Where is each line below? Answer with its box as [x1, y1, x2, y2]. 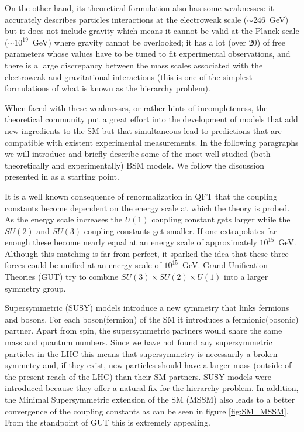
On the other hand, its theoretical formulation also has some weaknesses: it [5, 2, 274, 13]
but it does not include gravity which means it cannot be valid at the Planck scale [5, 25, 299, 37]
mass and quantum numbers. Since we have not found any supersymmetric [5, 336, 272, 348]
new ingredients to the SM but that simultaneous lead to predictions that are [5, 124, 282, 136]
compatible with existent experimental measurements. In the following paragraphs [5, 136, 299, 148]
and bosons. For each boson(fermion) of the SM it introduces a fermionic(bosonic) [5, 313, 299, 325]
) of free [257, 36, 285, 48]
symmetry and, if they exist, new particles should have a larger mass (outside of [5, 359, 292, 371]
